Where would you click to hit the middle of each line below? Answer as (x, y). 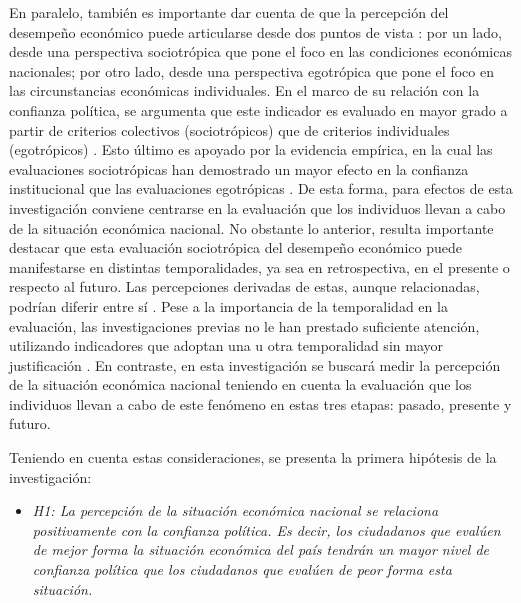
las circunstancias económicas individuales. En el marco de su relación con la (244, 90)
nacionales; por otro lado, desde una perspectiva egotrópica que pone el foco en (251, 70)
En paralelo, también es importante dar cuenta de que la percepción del (229, 12)
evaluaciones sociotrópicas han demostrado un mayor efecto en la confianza (239, 168)
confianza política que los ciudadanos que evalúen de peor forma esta (242, 569)
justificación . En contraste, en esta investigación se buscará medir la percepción (255, 364)
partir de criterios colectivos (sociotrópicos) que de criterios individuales (229, 129)
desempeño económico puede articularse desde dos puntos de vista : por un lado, (255, 31)
